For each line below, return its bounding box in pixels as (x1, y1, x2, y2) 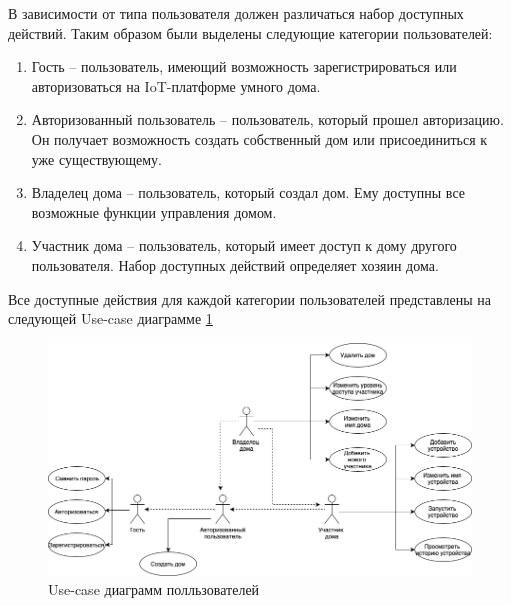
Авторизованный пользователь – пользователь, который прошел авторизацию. (31, 109, 504, 130)
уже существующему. (31, 148, 163, 169)
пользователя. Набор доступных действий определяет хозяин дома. (31, 254, 439, 275)
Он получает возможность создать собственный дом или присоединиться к (31, 128, 488, 149)
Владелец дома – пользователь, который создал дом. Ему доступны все (31, 182, 465, 203)
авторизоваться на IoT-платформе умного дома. (31, 75, 321, 96)
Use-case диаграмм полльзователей (48, 579, 260, 600)
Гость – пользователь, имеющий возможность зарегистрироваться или (31, 56, 457, 77)
